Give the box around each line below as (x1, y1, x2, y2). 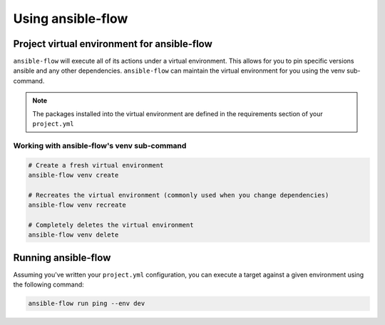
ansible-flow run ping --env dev (28, 299, 145, 308)
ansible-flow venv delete (28, 231, 119, 239)
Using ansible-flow (13, 11, 128, 26)
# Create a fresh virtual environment (28, 161, 164, 169)
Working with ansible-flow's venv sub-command (13, 140, 187, 150)
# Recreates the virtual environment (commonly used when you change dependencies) (28, 191, 329, 199)
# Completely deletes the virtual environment (28, 221, 194, 229)
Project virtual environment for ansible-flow (13, 38, 213, 50)
